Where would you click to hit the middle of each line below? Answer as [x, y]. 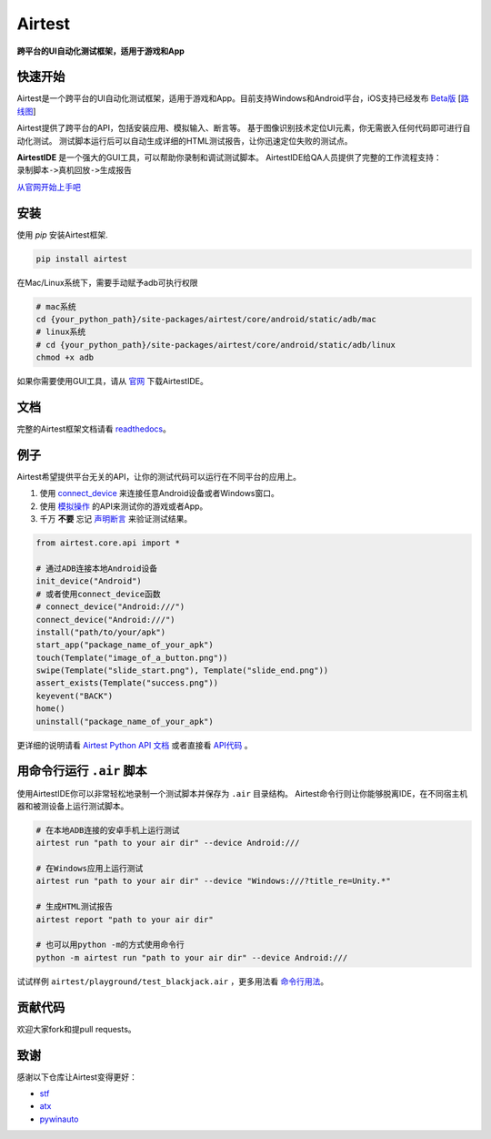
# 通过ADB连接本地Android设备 [97, 568]
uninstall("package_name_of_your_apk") [125, 721]
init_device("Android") [89, 581]
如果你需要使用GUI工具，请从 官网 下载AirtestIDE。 [112, 381]
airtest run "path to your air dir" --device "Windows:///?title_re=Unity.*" [213, 881]
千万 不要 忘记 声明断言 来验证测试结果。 [116, 519]
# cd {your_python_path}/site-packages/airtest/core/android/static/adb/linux [215, 345]
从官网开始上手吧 [49, 187]
